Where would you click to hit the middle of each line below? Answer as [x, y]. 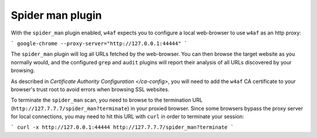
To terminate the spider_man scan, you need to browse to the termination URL [107, 100]
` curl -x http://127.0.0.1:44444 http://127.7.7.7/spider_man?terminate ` [122, 127]
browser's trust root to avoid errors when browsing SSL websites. [90, 89]
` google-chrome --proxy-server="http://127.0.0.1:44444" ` [99, 43]
